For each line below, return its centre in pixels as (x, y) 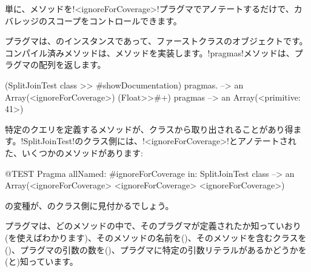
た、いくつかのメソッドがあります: (74, 152)
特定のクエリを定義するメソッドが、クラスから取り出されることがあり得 (149, 129)
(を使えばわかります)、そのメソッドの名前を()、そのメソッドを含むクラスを (156, 237)
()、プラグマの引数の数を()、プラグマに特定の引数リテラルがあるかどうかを (156, 249)
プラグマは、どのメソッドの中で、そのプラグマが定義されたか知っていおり (153, 226)
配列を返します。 (72, 65)
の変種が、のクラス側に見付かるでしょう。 (89, 205)
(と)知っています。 (42, 261)
